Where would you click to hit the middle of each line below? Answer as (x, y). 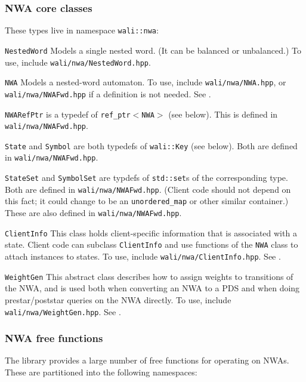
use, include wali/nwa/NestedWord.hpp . (78, 62)
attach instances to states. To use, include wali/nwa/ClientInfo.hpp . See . (143, 256)
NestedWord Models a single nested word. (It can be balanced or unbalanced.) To (153, 50)
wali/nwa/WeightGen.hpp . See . (63, 311)
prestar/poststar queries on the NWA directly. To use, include (118, 299)
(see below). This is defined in (223, 114)
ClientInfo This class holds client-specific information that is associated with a (151, 232)
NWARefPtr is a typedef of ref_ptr (68, 114)
